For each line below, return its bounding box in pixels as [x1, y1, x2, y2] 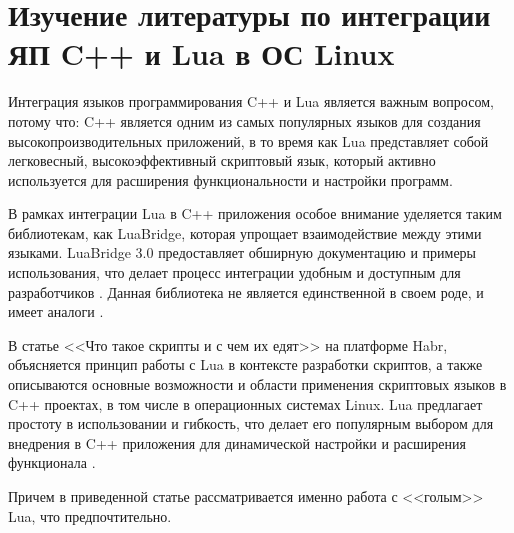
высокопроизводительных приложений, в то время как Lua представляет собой [8, 130, 489, 151]
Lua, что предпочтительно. [8, 505, 172, 526]
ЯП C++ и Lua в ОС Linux [8, 33, 395, 74]
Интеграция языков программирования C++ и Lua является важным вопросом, [8, 91, 494, 112]
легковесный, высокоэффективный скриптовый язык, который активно [8, 150, 436, 171]
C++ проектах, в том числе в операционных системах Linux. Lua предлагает [8, 393, 483, 414]
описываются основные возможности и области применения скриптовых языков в [8, 374, 507, 395]
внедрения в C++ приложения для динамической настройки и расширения [8, 432, 466, 453]
